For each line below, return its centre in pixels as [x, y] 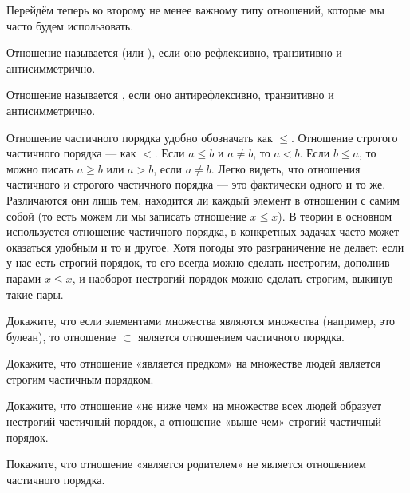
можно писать [40, 168]
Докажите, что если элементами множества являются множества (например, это [201, 321]
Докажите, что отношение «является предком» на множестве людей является [193, 363]
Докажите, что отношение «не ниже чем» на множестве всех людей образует [194, 406]
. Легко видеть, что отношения [286, 168]
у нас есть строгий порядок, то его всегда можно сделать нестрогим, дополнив [198, 262]
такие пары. [35, 294]
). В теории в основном [335, 215]
